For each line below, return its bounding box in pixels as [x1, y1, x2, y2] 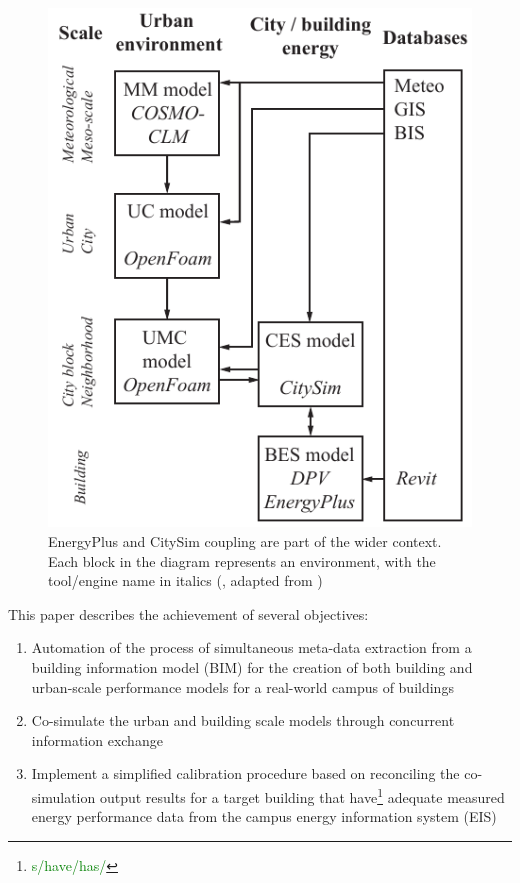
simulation [31, 786, 96, 807]
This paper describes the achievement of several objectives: [8, 603, 369, 624]
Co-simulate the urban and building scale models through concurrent [31, 710, 455, 731]
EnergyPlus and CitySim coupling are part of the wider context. [48, 530, 442, 551]
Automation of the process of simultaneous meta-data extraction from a [31, 637, 472, 658]
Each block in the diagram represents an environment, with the [48, 550, 436, 571]
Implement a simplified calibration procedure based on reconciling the [31, 763, 460, 784]
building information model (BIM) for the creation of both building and [31, 656, 473, 677]
